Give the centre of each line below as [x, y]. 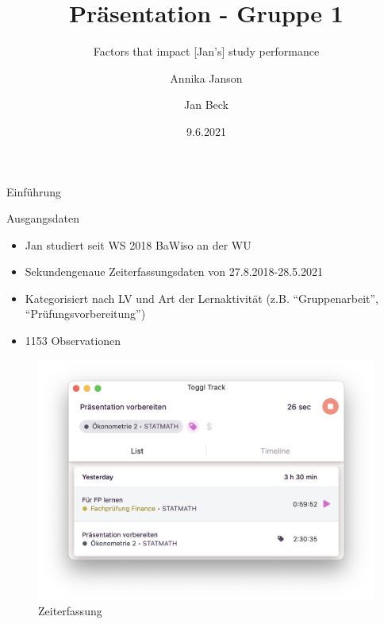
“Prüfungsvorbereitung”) [85, 314]
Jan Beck [206, 105]
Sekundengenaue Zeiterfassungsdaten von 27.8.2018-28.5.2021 [174, 271]
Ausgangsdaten [43, 218]
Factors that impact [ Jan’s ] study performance [206, 51]
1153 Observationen [73, 341]
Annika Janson [206, 78]
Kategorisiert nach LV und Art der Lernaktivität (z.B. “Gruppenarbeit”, [202, 298]
